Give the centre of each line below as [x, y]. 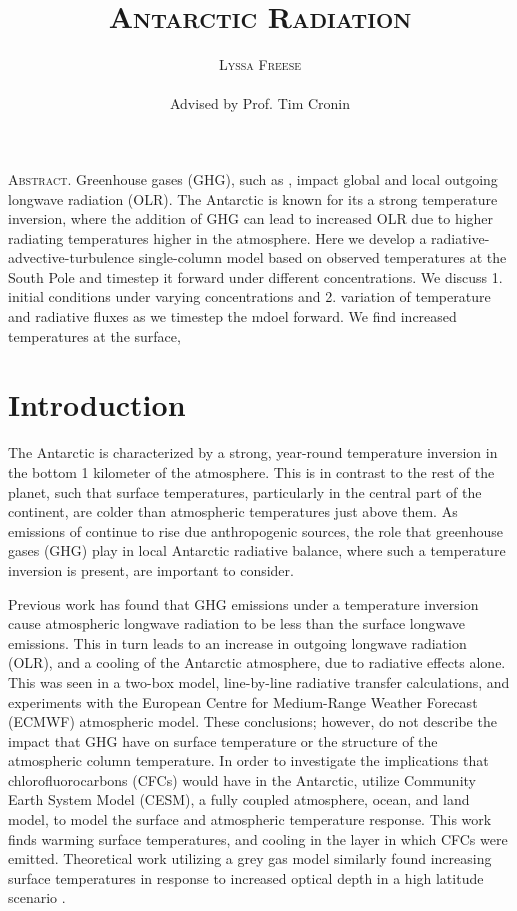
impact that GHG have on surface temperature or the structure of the [223, 740]
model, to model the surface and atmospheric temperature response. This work [250, 819]
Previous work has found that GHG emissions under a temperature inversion [243, 603]
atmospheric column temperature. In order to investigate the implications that [248, 760]
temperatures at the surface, [94, 335]
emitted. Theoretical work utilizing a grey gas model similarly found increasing [250, 858]
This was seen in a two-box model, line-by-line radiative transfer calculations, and [259, 681]
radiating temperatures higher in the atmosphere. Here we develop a [217, 237]
